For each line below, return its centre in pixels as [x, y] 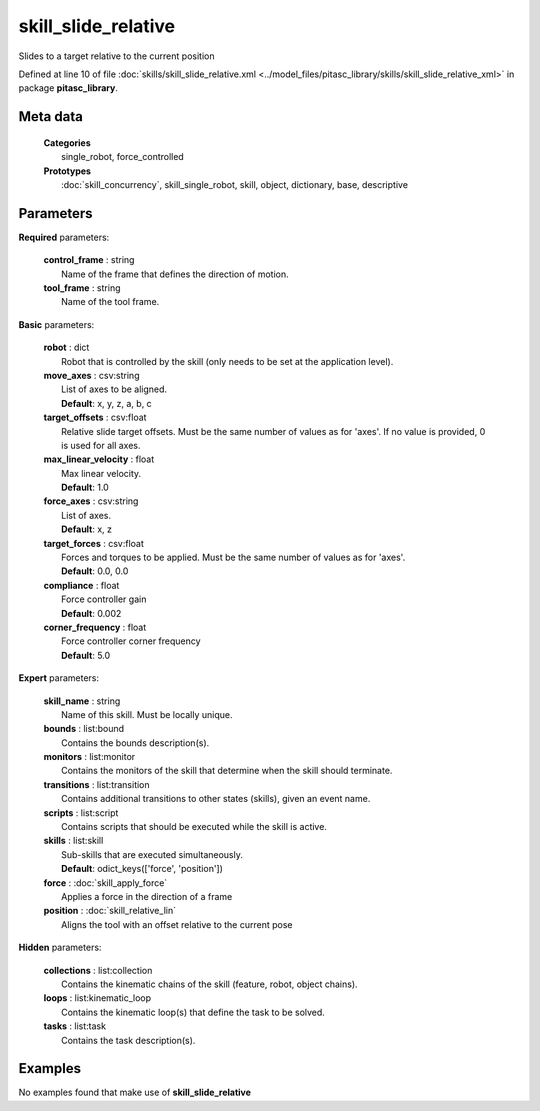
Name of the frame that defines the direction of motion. [175, 274]
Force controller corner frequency [131, 641]
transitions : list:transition [96, 784]
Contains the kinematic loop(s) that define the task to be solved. [193, 1012]
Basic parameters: [56, 324]
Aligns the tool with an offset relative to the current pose [177, 924]
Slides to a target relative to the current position [116, 56]
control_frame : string [89, 260]
